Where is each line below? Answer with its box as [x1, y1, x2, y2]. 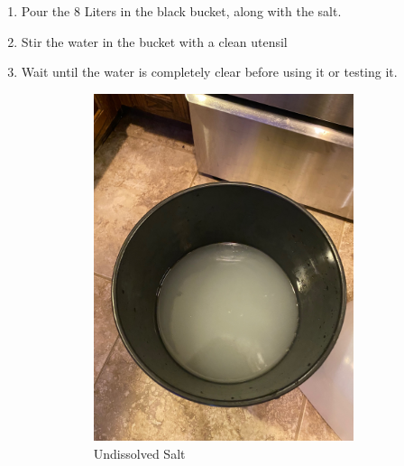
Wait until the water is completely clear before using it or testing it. [21, 62, 398, 81]
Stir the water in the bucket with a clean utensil [21, 32, 288, 51]
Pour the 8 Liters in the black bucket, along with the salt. [21, 2, 342, 20]
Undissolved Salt [93, 443, 186, 462]
